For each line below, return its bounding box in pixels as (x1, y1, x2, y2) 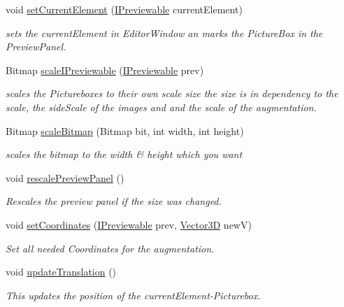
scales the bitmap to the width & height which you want (6, 147, 243, 162)
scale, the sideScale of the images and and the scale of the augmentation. (6, 99, 317, 114)
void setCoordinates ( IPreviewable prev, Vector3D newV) (6, 217, 252, 231)
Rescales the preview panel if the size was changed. (6, 194, 222, 208)
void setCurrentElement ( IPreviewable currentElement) (6, 2, 243, 16)
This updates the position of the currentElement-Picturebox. (6, 287, 261, 302)
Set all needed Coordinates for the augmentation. (6, 241, 215, 255)
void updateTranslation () (6, 264, 117, 279)
